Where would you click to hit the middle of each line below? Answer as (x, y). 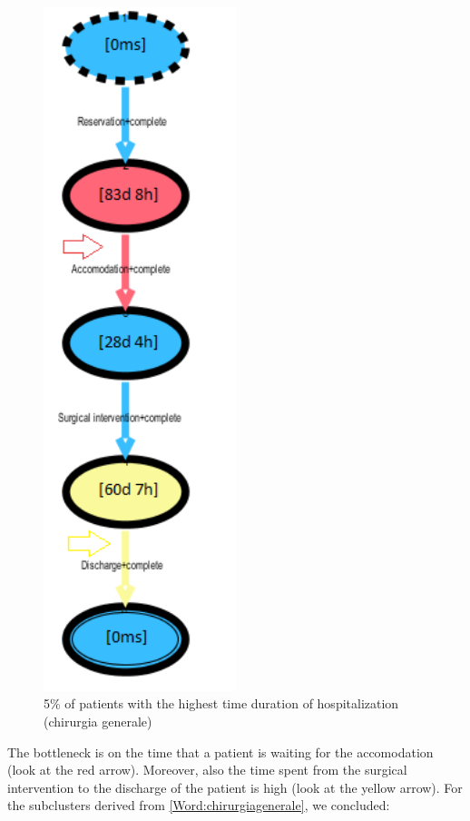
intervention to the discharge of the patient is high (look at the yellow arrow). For (235, 787)
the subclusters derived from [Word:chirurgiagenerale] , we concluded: (199, 805)
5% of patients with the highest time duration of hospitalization (221, 703)
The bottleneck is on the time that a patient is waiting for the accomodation (220, 752)
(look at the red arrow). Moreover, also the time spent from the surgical (207, 770)
